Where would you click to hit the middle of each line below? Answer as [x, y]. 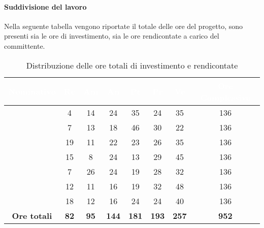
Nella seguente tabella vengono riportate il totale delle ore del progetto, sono [124, 26]
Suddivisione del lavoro [45, 6]
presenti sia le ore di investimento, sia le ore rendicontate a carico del [112, 36]
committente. [25, 45]
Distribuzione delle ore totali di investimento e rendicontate [132, 65]
